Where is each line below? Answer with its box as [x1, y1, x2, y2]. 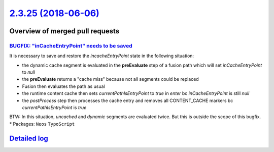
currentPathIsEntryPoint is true [22, 105, 87, 111]
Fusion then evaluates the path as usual [22, 83, 105, 89]
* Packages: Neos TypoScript [9, 121, 75, 127]
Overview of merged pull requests [9, 27, 120, 35]
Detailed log [9, 134, 48, 142]
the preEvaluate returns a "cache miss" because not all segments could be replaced [22, 76, 199, 82]
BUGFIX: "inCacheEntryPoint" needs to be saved [9, 42, 133, 49]
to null [22, 69, 36, 75]
